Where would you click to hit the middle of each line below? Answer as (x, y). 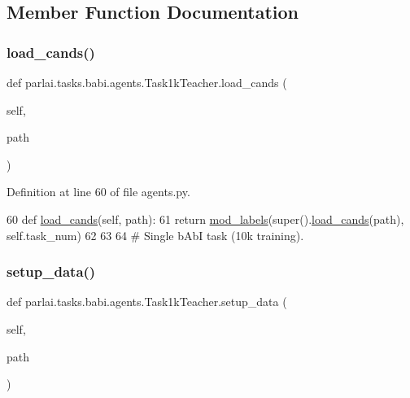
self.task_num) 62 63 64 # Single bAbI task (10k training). (155, 235)
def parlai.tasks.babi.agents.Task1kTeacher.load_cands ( (147, 82)
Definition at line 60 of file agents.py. (98, 192)
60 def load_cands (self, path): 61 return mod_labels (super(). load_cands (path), (205, 219)
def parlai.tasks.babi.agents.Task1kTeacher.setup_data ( (147, 302)
